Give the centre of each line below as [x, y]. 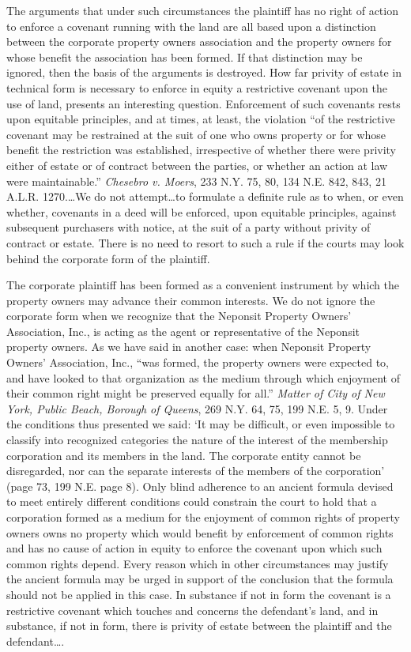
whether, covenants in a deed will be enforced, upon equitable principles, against [202, 211]
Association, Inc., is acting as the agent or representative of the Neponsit [183, 331]
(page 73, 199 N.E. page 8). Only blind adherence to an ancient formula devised [200, 486]
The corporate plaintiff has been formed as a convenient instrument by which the [203, 285]
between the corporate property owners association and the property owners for [199, 41]
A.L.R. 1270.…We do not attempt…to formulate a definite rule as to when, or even [205, 196]
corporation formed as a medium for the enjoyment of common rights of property [203, 517]
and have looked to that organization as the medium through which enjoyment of [203, 377]
